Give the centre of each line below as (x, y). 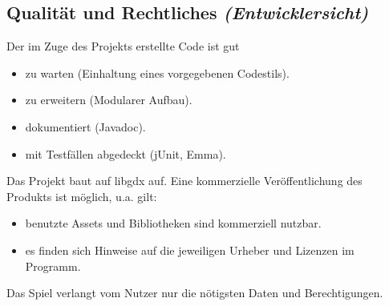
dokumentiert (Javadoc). (85, 126)
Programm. (53, 266)
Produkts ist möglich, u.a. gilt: (82, 196)
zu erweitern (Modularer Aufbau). (109, 100)
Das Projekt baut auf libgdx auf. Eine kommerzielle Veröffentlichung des (184, 181)
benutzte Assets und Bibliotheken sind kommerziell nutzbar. (173, 223)
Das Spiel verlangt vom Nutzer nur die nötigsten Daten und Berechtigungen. (195, 293)
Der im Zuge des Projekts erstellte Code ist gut (123, 46)
